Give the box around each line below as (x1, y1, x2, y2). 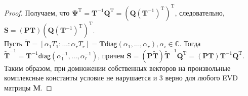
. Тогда (179, 38, 201, 49)
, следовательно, (175, 7, 225, 18)
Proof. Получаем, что (4, 7, 70, 18)
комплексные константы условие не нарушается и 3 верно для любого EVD (4, 72, 238, 83)
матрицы (4, 82, 31, 92)
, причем (98, 50, 125, 60)
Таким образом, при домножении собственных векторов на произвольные (4, 62, 231, 73)
